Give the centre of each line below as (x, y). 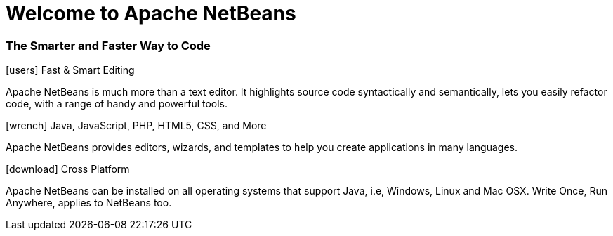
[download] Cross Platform (68, 169)
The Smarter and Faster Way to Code (108, 45)
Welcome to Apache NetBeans (151, 13)
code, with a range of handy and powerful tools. (117, 104)
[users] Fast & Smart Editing (70, 70)
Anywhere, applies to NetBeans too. (89, 203)
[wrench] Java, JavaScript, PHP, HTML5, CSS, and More (136, 126)
